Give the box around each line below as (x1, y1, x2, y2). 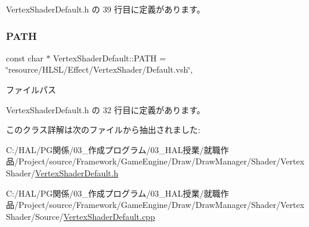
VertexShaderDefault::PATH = (53, 51, 166, 64)
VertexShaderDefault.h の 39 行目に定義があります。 (6, 3, 205, 15)
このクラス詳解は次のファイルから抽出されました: (6, 123, 200, 136)
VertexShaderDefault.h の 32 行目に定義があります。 (6, 103, 205, 116)
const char (6, 51, 44, 64)
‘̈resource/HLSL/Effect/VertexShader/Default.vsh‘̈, (6, 63, 193, 76)
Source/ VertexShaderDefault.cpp (35, 210, 155, 222)
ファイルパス (6, 83, 56, 95)
